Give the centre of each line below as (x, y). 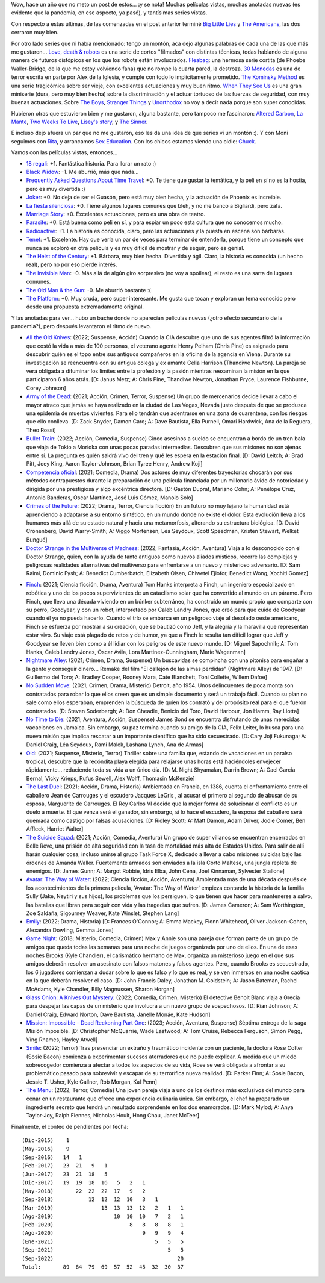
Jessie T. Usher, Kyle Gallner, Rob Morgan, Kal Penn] (92, 1082)
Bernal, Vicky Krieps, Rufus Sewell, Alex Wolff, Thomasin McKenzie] (110, 778)
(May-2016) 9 (46, 1149)
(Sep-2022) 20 (103, 1258)
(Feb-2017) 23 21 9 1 (65, 1166)
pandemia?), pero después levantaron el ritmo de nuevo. (81, 326)
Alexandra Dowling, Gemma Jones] (70, 930)
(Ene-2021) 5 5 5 (103, 1241)
